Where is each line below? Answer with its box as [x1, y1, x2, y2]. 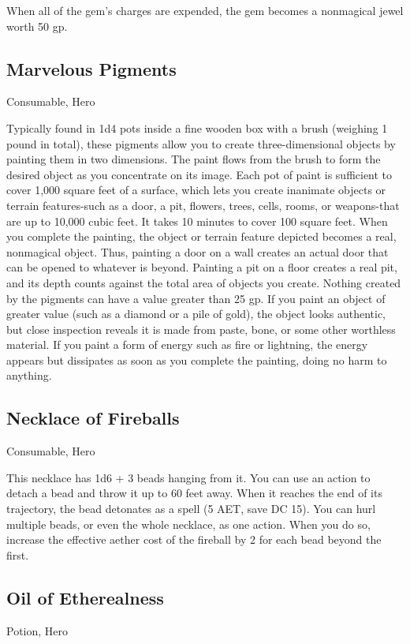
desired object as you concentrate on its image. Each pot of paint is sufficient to [6, 166, 393, 182]
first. [6, 546, 29, 563]
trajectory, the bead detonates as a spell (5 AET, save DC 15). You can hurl [6, 500, 376, 517]
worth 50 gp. [6, 17, 68, 34]
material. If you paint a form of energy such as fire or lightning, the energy [6, 336, 368, 353]
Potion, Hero [6, 622, 69, 638]
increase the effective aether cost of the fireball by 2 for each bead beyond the [6, 531, 382, 548]
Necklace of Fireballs [6, 406, 180, 430]
